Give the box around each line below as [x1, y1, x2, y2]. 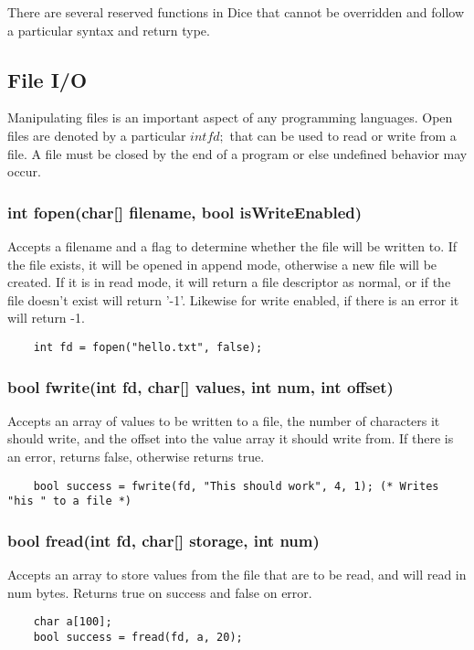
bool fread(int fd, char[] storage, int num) [7, 528, 320, 551]
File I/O [7, 65, 88, 93]
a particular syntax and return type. [7, 20, 210, 39]
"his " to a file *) [7, 495, 132, 508]
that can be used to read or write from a [229, 125, 457, 144]
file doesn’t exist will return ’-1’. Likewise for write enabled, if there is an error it [7, 290, 459, 309]
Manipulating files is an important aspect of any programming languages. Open [7, 108, 453, 127]
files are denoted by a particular [7, 125, 186, 144]
